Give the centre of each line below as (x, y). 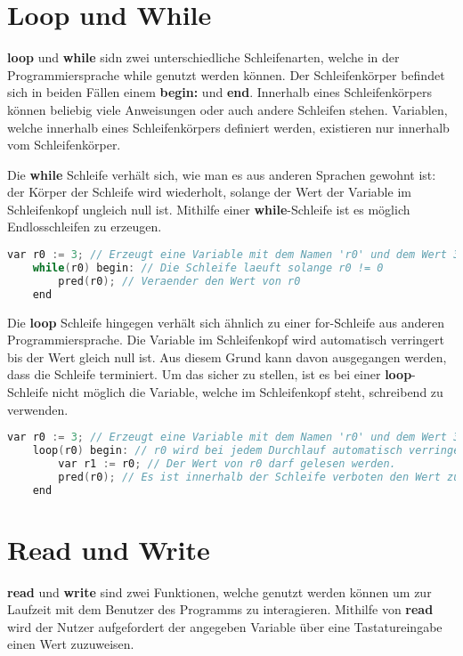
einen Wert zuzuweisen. (71, 644)
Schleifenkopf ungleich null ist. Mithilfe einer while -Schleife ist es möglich (209, 209)
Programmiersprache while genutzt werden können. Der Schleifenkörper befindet (226, 74)
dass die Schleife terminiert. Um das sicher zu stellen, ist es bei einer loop (210, 374)
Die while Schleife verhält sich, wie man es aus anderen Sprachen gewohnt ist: (222, 174)
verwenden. (38, 409)
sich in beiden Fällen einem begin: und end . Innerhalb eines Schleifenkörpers (220, 92)
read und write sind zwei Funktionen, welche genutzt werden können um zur (219, 591)
